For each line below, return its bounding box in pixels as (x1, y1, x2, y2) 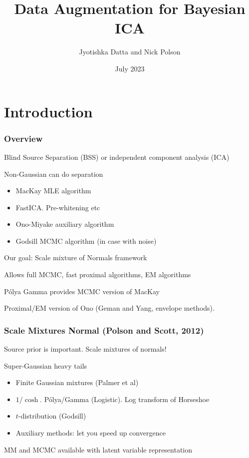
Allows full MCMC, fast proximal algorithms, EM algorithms (4, 269, 191, 280)
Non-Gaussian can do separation (4, 168, 103, 179)
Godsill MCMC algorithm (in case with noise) (15, 235, 157, 246)
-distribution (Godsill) (18, 411, 86, 421)
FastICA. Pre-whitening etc (15, 202, 100, 212)
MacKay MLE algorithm (15, 185, 91, 196)
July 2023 (115, 63, 145, 73)
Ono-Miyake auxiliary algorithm (15, 219, 114, 229)
